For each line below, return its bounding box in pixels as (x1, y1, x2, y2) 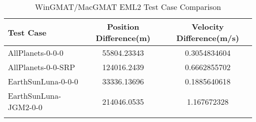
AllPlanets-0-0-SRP (8, 61, 75, 73)
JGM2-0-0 (8, 101, 43, 113)
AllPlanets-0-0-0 (8, 47, 64, 58)
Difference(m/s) (176, 32, 239, 43)
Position (107, 21, 139, 32)
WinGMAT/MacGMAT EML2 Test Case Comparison (35, 1, 221, 12)
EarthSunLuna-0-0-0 (8, 76, 78, 87)
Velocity (192, 21, 224, 32)
